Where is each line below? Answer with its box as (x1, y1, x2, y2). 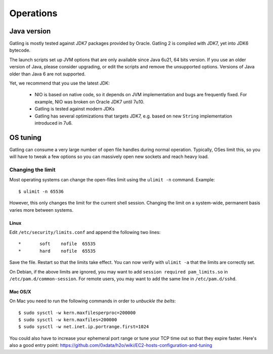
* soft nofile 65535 (18, 241, 96, 247)
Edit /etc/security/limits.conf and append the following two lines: (9, 229, 161, 235)
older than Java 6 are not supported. (9, 71, 86, 77)
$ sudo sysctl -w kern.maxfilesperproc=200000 (18, 309, 136, 316)
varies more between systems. (9, 207, 73, 213)
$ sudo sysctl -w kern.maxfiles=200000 (18, 317, 117, 323)
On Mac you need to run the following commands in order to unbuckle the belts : (9, 298, 176, 304)
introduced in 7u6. (34, 120, 73, 126)
